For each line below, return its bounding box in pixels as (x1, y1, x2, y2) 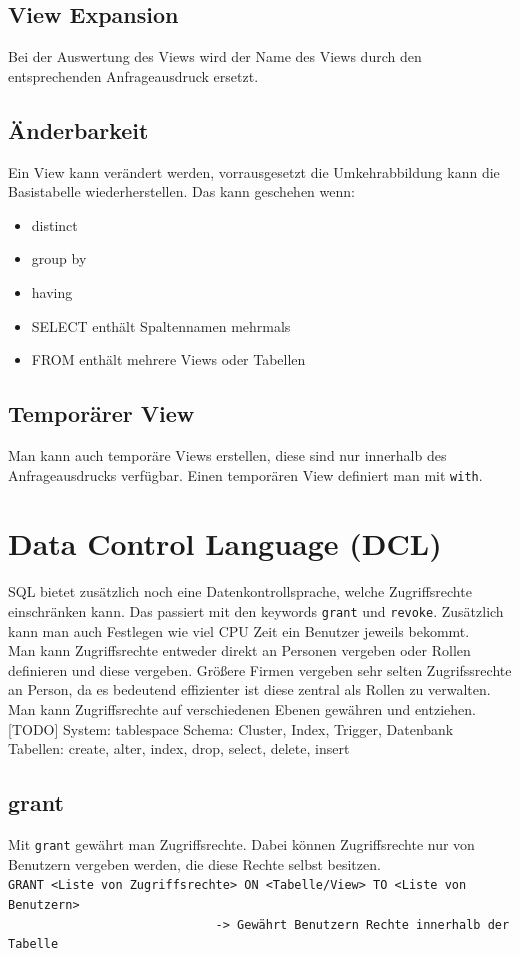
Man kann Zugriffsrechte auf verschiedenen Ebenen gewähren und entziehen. (8, 698, 476, 719)
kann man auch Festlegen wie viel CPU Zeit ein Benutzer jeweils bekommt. (8, 620, 470, 641)
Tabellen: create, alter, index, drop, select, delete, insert (8, 738, 350, 759)
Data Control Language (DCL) (8, 523, 442, 564)
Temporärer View (8, 398, 195, 429)
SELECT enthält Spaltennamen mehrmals (31, 315, 291, 336)
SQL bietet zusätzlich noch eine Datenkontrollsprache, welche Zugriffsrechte (8, 581, 472, 602)
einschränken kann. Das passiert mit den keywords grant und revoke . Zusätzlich (8, 600, 504, 621)
